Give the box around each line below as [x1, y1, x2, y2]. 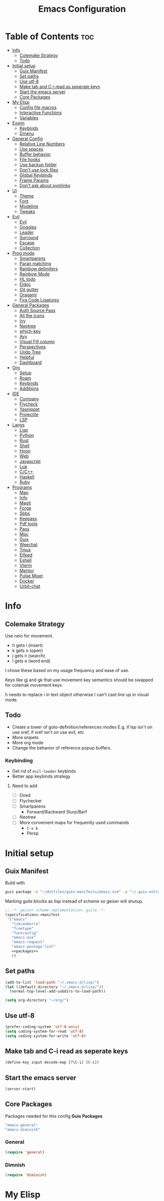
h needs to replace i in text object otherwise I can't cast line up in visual [5, 692, 149, 697]
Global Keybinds [19, 172, 53, 178]
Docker [19, 578, 34, 584]
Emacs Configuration [38, 3, 126, 15]
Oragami [19, 291, 37, 297]
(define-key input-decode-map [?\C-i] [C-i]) [5, 1060, 99, 1065]
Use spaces [19, 146, 44, 152]
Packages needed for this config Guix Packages [5, 1113, 102, 1119]
